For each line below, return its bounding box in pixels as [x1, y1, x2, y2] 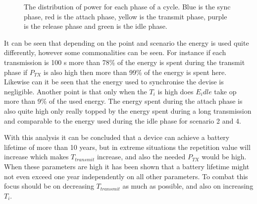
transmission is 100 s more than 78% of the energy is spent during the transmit [4, 57, 245, 67]
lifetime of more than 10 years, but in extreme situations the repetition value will [4, 141, 251, 152]
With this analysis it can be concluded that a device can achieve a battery [4, 132, 230, 142]
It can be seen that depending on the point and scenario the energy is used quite [4, 37, 249, 48]
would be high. [202, 151, 247, 162]
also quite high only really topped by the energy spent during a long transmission [4, 105, 252, 116]
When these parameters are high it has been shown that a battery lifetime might [4, 161, 250, 171]
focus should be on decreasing [4, 181, 94, 191]
